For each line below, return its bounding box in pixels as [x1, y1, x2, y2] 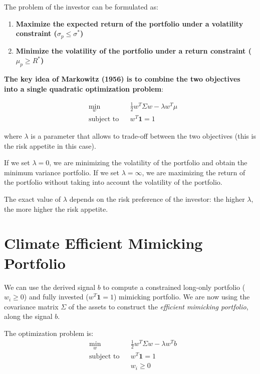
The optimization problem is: [4, 327, 94, 338]
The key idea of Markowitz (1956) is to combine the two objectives [4, 74, 240, 84]
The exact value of [4, 194, 61, 204]
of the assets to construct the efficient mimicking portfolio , [68, 301, 248, 311]
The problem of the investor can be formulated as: [4, 2, 158, 12]
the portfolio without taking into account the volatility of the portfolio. [4, 177, 222, 187]
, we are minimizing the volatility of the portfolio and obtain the [49, 157, 247, 168]
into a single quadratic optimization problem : [4, 83, 164, 94]
